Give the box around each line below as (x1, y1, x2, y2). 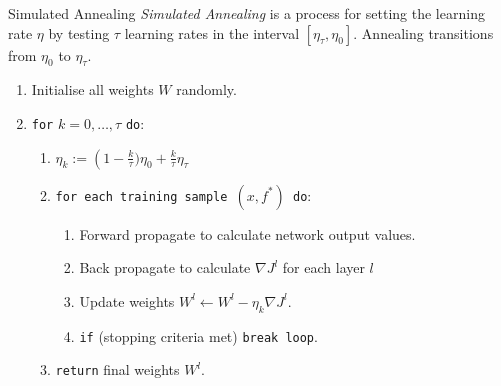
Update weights (79, 290, 175, 311)
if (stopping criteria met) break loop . (79, 325, 318, 346)
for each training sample (55, 189, 228, 204)
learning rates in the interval (124, 22, 300, 43)
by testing (48, 22, 110, 43)
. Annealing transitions (353, 22, 494, 43)
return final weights (55, 359, 180, 380)
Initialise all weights (31, 79, 154, 100)
